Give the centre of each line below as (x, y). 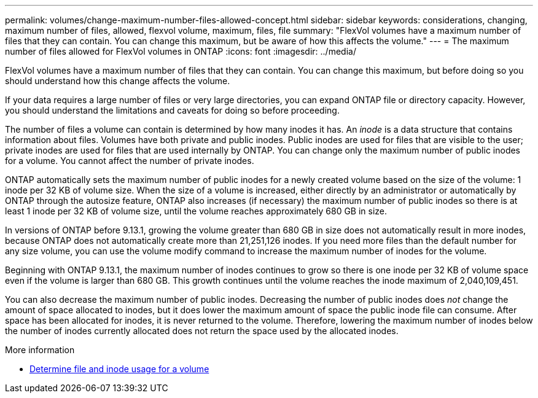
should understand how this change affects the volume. (118, 81)
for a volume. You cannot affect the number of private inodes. (130, 161)
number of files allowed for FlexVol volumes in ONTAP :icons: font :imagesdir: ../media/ (181, 51)
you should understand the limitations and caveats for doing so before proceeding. (172, 110)
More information (40, 350)
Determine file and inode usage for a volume (119, 369)
